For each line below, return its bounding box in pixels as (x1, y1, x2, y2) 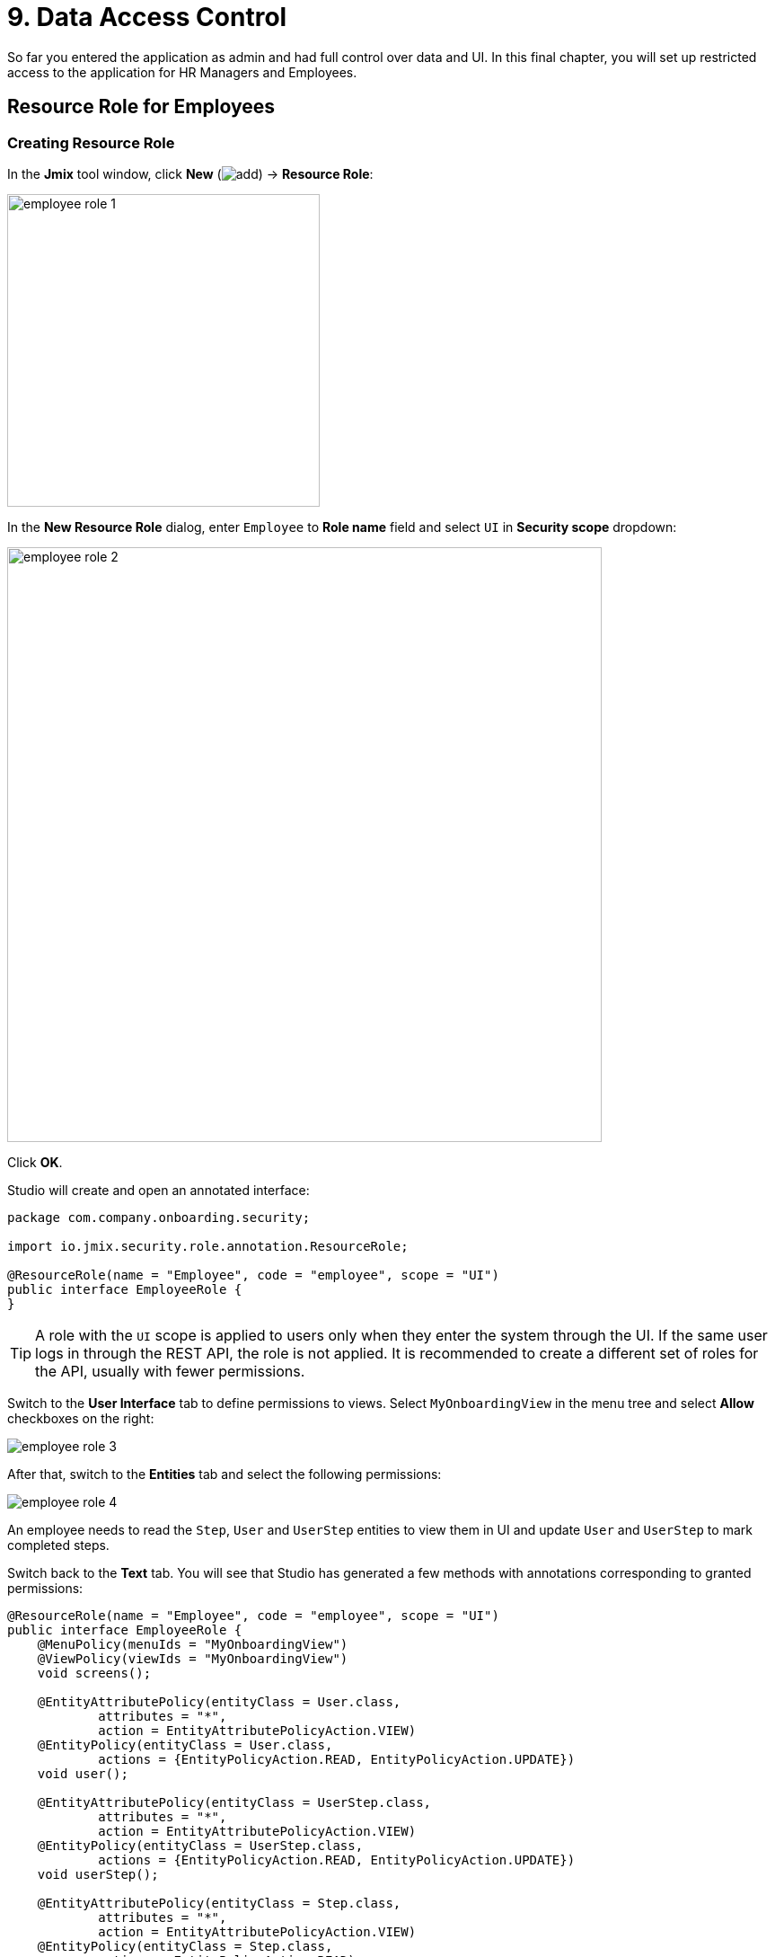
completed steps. (7, 1536, 110, 1553)
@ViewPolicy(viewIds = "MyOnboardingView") (37, 1651, 348, 1666)
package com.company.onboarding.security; (7, 1209, 311, 1225)
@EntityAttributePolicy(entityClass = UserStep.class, (37, 1794, 432, 1810)
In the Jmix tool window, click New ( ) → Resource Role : (7, 165, 374, 182)
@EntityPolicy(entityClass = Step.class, (37, 1938, 333, 1953)
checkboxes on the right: (7, 1410, 154, 1426)
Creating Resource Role (7, 133, 175, 152)
